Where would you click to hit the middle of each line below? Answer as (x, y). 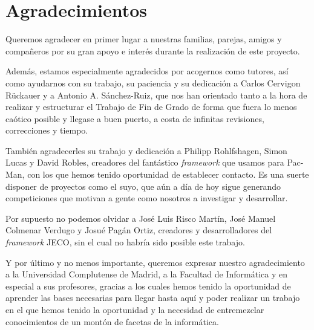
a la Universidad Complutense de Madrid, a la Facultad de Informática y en (146, 274)
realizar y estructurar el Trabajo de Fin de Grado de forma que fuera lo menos (151, 107)
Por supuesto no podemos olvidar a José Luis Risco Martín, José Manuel (141, 218)
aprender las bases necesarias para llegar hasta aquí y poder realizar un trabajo (153, 298)
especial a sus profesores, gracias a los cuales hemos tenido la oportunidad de (148, 286)
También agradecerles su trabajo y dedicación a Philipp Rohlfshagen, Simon (146, 150)
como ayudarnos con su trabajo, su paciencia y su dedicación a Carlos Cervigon (153, 82)
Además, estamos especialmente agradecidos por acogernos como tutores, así (147, 71)
